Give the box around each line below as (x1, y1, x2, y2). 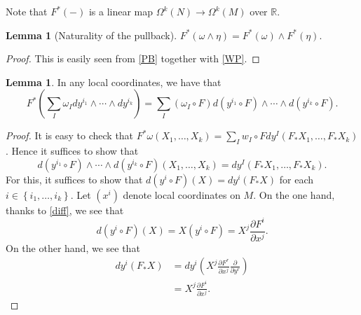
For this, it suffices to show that (6, 171, 143, 186)
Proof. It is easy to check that (6, 128, 134, 143)
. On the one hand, (253, 187, 335, 202)
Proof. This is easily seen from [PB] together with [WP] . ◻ (6, 51, 260, 66)
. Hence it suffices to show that (6, 143, 139, 158)
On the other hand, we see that (6, 240, 140, 255)
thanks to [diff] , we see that (6, 202, 124, 217)
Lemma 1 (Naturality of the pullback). (6, 27, 177, 42)
